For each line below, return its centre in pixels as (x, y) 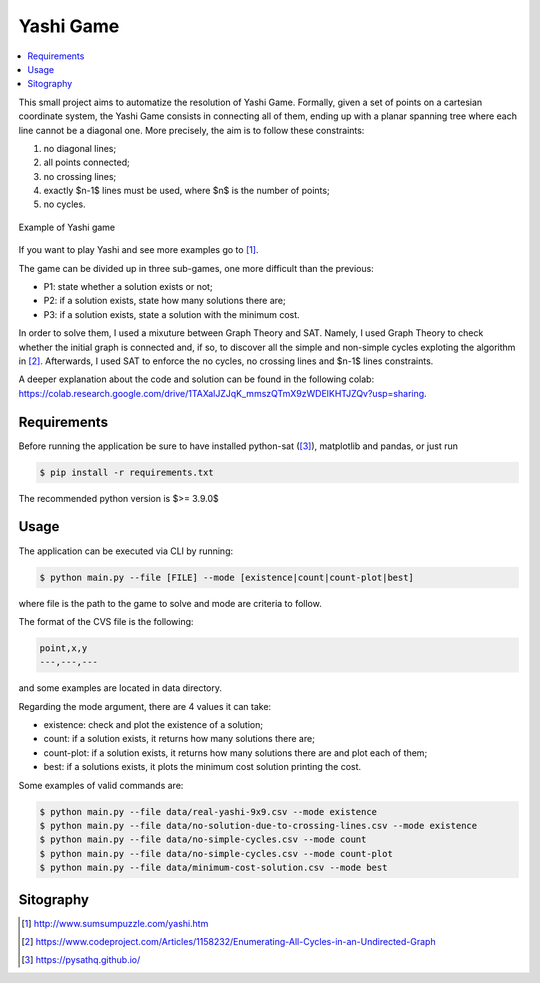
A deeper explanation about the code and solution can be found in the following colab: (196, 379)
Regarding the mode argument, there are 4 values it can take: (145, 706)
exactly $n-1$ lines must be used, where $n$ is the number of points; (186, 191)
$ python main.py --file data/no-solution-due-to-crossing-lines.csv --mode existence (258, 825)
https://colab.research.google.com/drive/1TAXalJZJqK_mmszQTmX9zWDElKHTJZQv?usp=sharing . (222, 393)
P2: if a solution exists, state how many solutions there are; (164, 301)
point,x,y (63, 648)
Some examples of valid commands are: (101, 785)
